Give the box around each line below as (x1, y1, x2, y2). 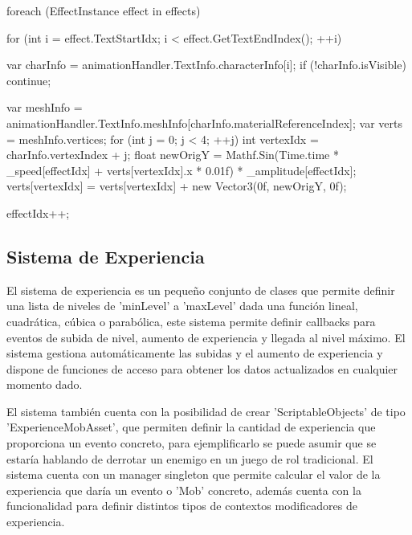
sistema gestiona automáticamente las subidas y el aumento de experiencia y (6, 345, 383, 361)
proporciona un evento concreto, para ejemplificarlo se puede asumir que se (6, 435, 377, 451)
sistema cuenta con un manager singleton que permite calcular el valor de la (6, 466, 381, 483)
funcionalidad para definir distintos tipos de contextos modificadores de (6, 497, 357, 514)
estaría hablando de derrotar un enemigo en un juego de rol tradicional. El (6, 450, 373, 467)
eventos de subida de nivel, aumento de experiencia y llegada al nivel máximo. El (6, 329, 406, 345)
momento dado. (6, 376, 83, 393)
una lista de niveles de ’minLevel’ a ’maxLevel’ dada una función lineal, (6, 297, 358, 314)
